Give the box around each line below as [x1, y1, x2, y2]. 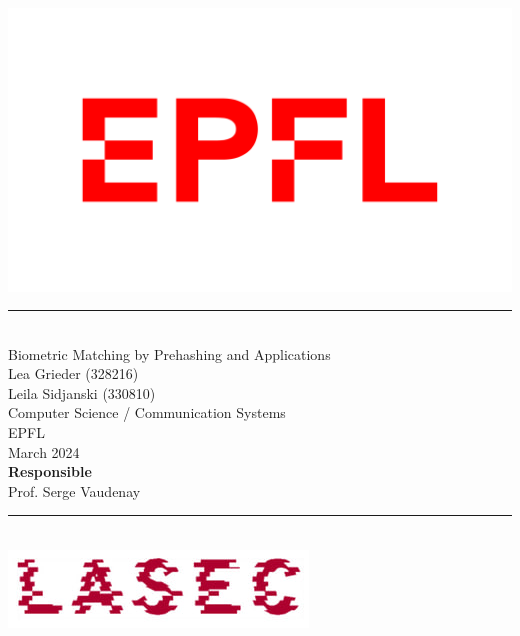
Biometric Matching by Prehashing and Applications [8, 343, 331, 364]
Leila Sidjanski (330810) [8, 382, 156, 403]
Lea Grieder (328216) [8, 363, 139, 384]
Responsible [8, 461, 92, 482]
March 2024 [8, 441, 80, 462]
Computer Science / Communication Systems [8, 402, 286, 423]
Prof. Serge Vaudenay [8, 480, 141, 501]
